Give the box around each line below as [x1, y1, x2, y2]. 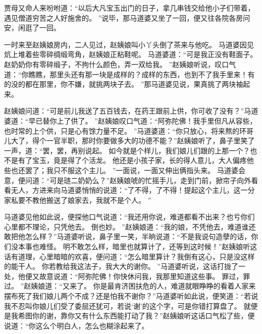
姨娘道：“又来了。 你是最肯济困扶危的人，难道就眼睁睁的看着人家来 [31, 281, 256, 291]
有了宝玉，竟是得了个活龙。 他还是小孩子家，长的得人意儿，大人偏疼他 [18, 155, 254, 165]
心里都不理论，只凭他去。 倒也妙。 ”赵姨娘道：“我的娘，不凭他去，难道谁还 [4, 221, 256, 232]
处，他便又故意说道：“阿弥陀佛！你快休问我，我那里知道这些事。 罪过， [4, 270, 243, 281]
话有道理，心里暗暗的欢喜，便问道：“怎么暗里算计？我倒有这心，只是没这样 [4, 251, 255, 261]
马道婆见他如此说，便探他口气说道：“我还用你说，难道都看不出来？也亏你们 [4, 211, 255, 222]
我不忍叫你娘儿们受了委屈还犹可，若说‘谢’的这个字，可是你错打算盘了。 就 [4, 300, 251, 311]
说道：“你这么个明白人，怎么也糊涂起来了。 [4, 320, 149, 330]
